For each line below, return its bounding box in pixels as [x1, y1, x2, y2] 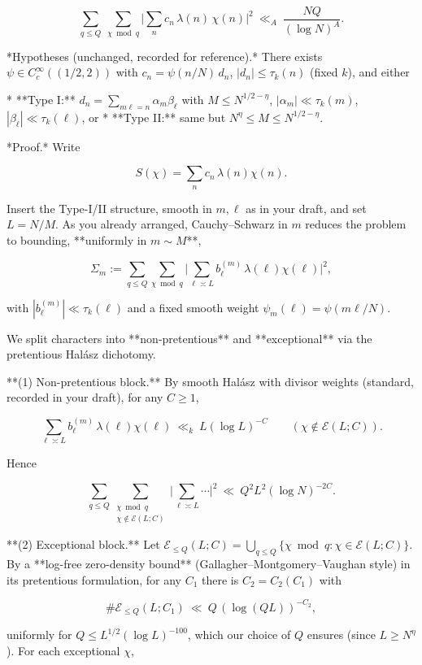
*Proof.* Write [7, 137, 80, 154]
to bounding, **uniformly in [7, 231, 147, 248]
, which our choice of [187, 626, 291, 643]
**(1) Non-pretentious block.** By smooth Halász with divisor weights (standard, [7, 372, 414, 389]
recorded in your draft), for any [7, 389, 163, 406]
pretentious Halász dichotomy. [7, 346, 156, 363]
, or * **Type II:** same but [81, 108, 226, 125]
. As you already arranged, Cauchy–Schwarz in [55, 215, 288, 233]
